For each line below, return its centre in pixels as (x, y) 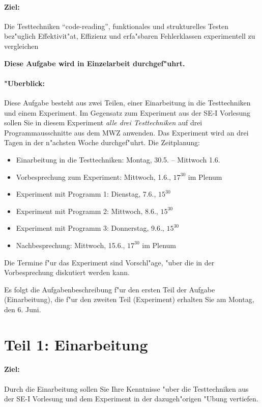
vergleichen (21, 46)
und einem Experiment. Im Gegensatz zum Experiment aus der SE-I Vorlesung (127, 112)
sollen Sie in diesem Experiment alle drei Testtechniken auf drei (103, 123)
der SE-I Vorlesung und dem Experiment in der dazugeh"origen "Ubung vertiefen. (131, 399)
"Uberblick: (25, 83)
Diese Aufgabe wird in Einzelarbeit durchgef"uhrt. (95, 63)
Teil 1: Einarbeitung (76, 344)
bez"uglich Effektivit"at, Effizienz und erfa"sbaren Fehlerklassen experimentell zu (130, 36)
